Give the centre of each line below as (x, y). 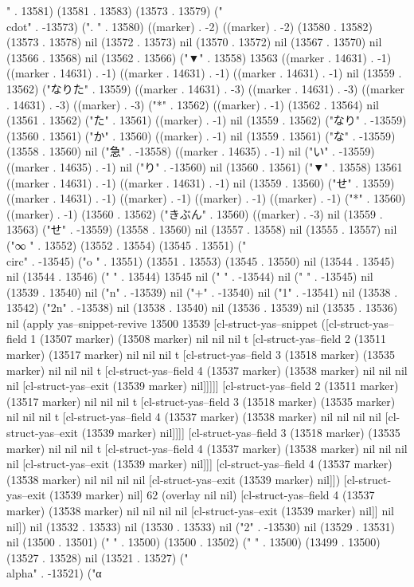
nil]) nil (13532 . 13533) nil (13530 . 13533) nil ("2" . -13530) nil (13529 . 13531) (201, 526)
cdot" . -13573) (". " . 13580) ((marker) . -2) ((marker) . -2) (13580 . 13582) (189, 26)
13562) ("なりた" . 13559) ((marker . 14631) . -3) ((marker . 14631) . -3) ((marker (205, 88)
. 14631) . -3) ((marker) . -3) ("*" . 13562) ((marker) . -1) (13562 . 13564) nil (193, 104)
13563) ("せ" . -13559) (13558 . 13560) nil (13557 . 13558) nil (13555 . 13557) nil (202, 229)
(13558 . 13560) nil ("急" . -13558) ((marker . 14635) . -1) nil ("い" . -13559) (191, 151)
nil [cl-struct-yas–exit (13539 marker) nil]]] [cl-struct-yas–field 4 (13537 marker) (199, 464)
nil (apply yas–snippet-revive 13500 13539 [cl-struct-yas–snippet (162, 323)
